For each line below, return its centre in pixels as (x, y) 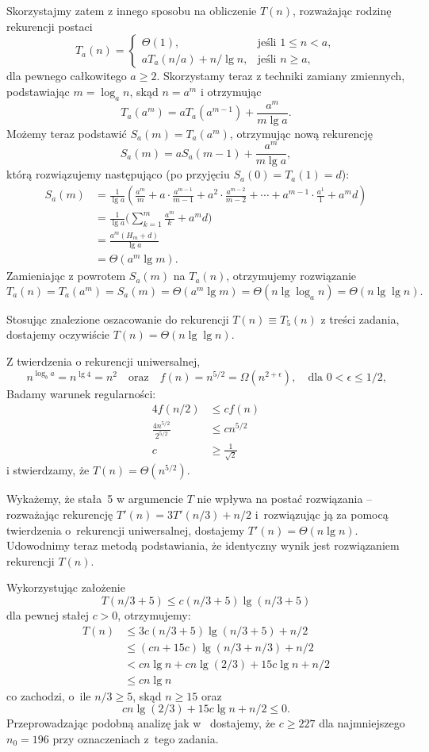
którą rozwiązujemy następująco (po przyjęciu (118, 174)
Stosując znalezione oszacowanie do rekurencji (118, 318)
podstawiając (38, 91)
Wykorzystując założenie (66, 587)
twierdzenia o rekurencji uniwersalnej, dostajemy (126, 529)
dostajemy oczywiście (58, 334)
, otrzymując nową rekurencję (301, 133)
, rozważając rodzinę (342, 10)
